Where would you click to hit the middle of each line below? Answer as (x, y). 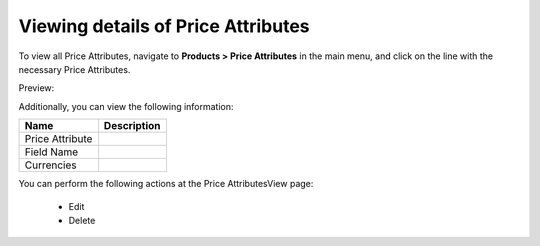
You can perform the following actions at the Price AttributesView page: (166, 184)
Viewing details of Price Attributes (164, 26)
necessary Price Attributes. (74, 69)
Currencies (50, 165)
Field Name (51, 152)
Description (132, 126)
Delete (82, 220)
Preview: (36, 88)
